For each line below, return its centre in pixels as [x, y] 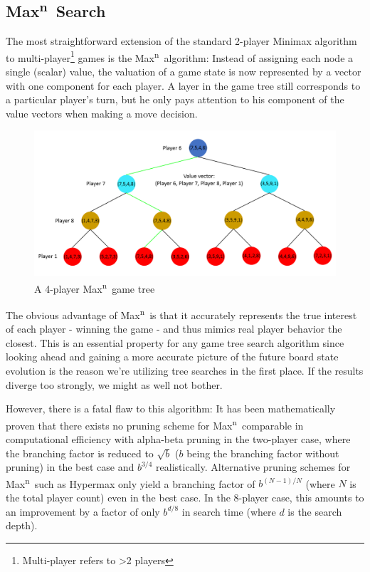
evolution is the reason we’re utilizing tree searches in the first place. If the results [185, 371]
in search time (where [229, 511]
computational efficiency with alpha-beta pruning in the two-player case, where [178, 439]
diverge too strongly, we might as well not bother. [114, 384]
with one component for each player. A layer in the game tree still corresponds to [183, 85]
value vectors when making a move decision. [102, 113]
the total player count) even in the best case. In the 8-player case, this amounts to [185, 498]
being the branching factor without [263, 453]
